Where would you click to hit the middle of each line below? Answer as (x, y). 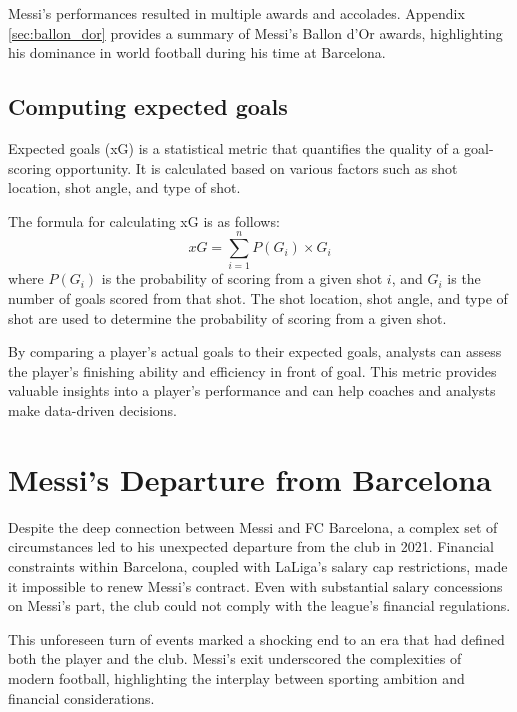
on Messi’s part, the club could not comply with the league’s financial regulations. (259, 605)
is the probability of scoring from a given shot (242, 278)
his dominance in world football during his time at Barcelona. (197, 52)
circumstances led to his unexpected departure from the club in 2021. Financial (251, 546)
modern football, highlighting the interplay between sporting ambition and (236, 677)
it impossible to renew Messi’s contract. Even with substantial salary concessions (255, 585)
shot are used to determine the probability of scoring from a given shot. (227, 317)
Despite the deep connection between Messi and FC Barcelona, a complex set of (253, 526)
